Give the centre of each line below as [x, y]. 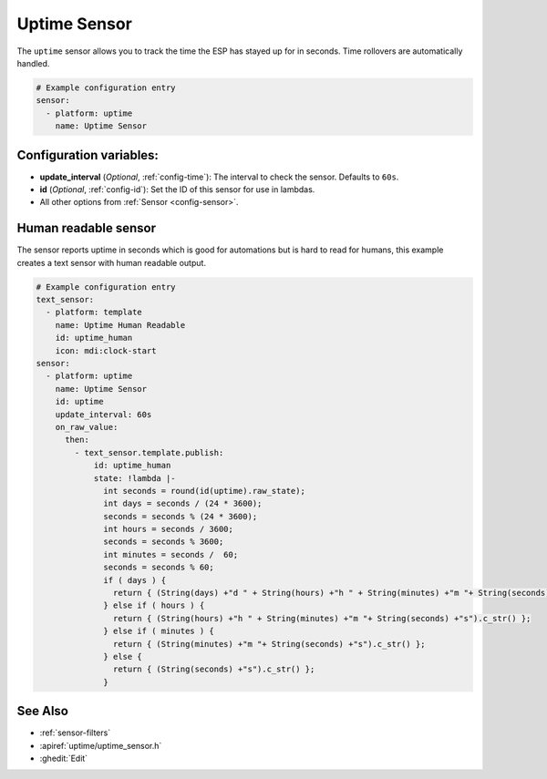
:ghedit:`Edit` [64, 758]
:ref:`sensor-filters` [75, 733]
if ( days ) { [135, 580]
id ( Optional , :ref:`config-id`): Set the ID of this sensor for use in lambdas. [177, 189]
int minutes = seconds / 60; [171, 554]
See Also [42, 711]
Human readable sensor [87, 228]
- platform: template [94, 313]
